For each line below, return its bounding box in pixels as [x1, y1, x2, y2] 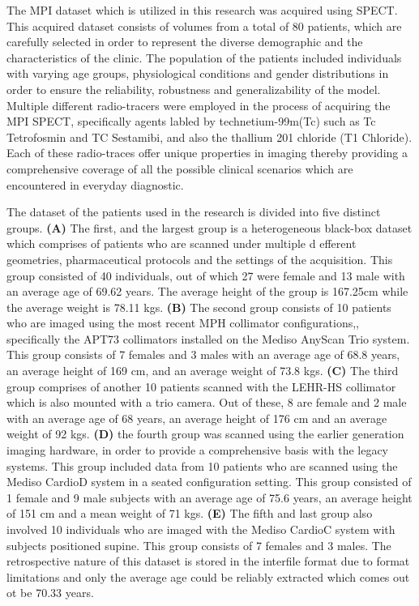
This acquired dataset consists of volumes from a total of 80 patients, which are [6, 17, 402, 34]
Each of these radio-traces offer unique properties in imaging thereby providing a [6, 144, 408, 161]
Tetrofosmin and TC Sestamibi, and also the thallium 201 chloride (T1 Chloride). [6, 128, 413, 145]
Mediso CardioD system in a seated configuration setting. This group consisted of [6, 473, 412, 490]
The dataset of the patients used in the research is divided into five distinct [6, 203, 381, 220]
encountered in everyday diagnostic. [6, 176, 184, 193]
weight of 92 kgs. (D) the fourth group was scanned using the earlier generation [6, 425, 404, 442]
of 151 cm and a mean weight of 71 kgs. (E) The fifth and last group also [6, 505, 373, 522]
